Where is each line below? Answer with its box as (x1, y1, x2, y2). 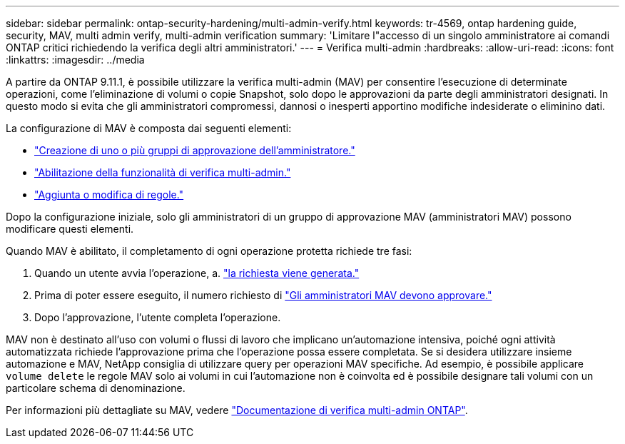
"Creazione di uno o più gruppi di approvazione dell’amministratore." (34, 144, 355, 156)
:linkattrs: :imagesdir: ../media (6, 54, 145, 66)
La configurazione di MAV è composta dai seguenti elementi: (6, 122, 292, 134)
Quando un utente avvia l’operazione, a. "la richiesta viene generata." (34, 267, 360, 279)
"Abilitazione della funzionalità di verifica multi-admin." (34, 166, 291, 178)
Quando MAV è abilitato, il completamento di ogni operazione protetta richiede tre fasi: (6, 245, 412, 257)
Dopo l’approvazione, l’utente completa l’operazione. (34, 311, 281, 323)
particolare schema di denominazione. (6, 382, 186, 394)
